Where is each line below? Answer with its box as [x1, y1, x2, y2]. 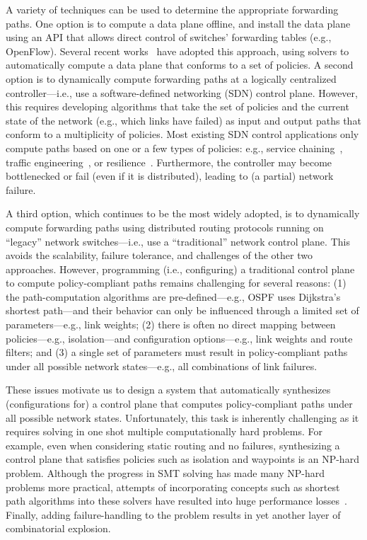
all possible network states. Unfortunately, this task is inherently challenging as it [6, 410, 359, 425]
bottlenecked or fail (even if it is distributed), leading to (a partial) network [6, 168, 334, 183]
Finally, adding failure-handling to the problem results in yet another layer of [6, 507, 341, 522]
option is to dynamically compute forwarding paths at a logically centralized [6, 71, 337, 86]
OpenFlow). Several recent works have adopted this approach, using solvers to [6, 43, 349, 58]
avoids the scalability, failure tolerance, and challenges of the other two [6, 248, 313, 263]
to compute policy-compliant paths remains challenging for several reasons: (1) [6, 275, 346, 290]
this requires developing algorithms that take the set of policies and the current [6, 99, 349, 114]
